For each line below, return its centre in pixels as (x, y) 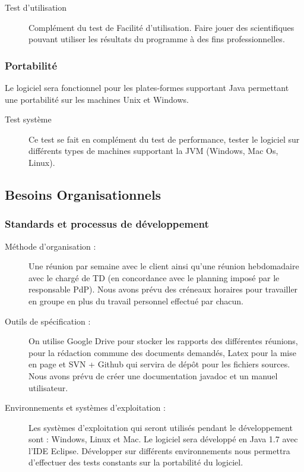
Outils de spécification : (48, 321)
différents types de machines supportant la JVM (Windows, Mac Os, (153, 151)
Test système (28, 119)
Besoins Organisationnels (83, 194)
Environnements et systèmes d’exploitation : (85, 408)
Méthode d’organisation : (50, 246)
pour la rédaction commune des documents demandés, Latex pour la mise (162, 352)
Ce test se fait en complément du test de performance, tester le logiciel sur (164, 139)
